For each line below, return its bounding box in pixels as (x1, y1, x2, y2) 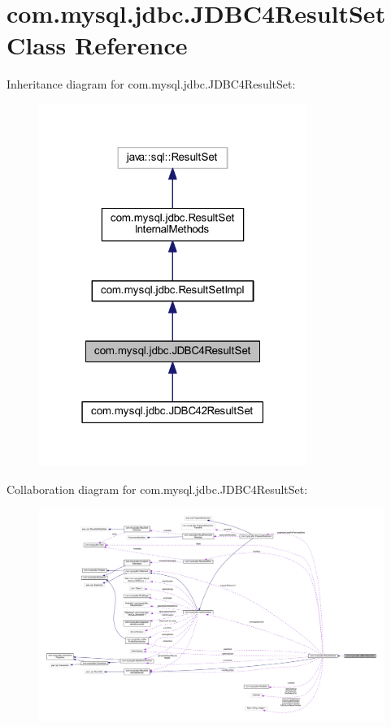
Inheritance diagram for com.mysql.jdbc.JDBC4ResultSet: (7, 76, 296, 93)
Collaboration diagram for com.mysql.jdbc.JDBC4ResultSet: (7, 480, 308, 497)
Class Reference (7, 28, 188, 62)
